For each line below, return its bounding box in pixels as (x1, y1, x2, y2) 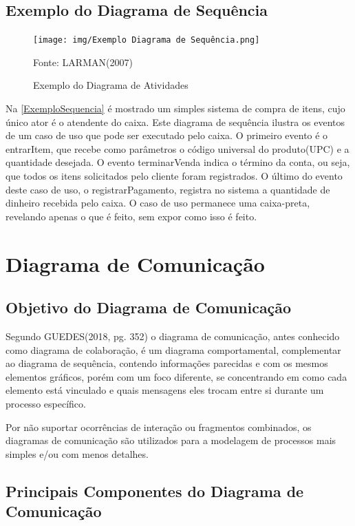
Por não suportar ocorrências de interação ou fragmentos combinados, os (6, 419, 312, 434)
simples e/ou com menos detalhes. (6, 446, 149, 461)
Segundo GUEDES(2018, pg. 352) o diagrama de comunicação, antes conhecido (6, 328, 340, 343)
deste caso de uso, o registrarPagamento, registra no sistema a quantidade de (6, 182, 330, 196)
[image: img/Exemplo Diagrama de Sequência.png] (33, 35, 260, 45)
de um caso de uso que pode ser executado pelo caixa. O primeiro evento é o (6, 128, 328, 143)
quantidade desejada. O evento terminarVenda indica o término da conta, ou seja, (6, 155, 350, 169)
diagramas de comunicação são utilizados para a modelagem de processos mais (6, 433, 336, 448)
